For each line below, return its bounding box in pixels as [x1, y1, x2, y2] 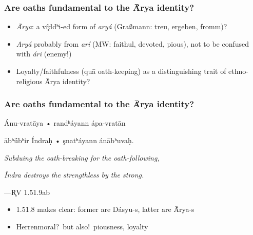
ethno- [228, 66, 248, 76]
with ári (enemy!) [16, 48, 72, 59]
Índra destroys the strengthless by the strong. [4, 169, 144, 180]
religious [16, 75, 43, 86]
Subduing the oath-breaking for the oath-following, [4, 152, 160, 163]
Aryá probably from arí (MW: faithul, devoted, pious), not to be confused [16, 38, 249, 49]
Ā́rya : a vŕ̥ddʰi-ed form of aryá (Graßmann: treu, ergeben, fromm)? [16, 21, 227, 32]
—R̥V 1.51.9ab [4, 186, 50, 197]
